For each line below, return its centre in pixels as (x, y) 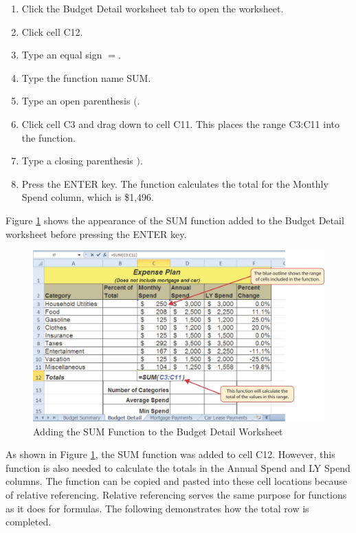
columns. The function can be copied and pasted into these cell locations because (176, 481)
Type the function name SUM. (86, 77)
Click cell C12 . (52, 31)
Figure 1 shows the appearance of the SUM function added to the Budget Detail (175, 220)
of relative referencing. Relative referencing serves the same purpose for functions (176, 494)
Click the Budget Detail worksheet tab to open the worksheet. (153, 8)
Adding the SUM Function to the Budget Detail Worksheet (158, 431)
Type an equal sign (62, 55)
